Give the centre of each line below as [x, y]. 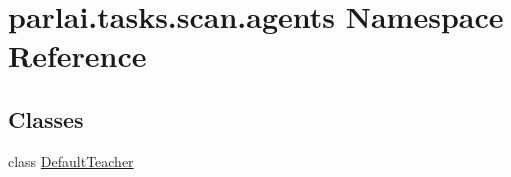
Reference [77, 55]
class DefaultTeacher [71, 160]
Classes [46, 118]
